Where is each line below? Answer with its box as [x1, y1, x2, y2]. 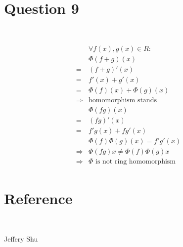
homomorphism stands [89, 96, 157, 104]
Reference [4, 188, 73, 208]
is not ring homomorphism [95, 158, 176, 165]
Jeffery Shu [4, 233, 38, 244]
